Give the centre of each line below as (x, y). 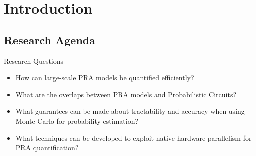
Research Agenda (50, 40)
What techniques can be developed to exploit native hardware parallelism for (134, 138)
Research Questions (34, 61)
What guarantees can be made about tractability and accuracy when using (130, 111)
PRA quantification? (47, 148)
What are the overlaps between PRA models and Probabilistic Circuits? (126, 94)
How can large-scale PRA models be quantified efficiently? (105, 78)
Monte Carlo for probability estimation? (77, 121)
